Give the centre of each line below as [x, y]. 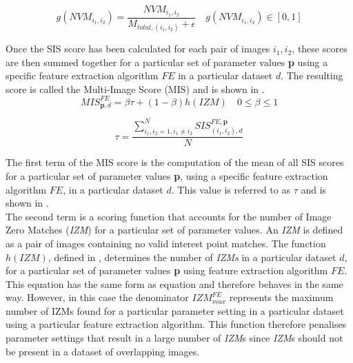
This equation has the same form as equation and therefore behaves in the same [174, 283]
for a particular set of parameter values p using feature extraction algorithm [167, 270]
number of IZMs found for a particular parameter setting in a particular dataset [175, 310]
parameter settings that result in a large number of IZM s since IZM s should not [174, 338]
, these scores [320, 49]
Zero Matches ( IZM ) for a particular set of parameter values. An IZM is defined [174, 230]
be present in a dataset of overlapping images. [103, 351]
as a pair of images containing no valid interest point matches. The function [166, 243]
